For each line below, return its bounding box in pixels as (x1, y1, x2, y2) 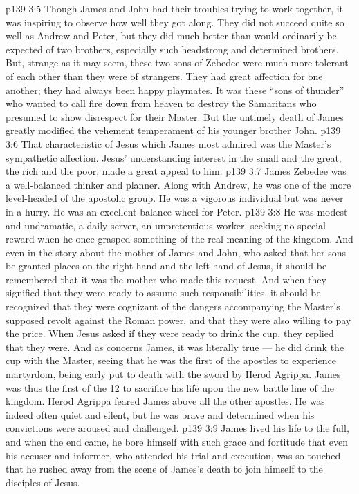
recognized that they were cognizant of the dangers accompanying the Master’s (6, 299, 340, 314)
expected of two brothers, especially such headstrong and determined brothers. (6, 41, 339, 56)
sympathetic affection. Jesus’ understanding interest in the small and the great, (6, 150, 342, 164)
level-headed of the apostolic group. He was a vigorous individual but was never (6, 191, 344, 205)
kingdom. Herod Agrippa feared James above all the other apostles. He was (6, 394, 325, 408)
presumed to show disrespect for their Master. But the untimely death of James (6, 109, 344, 124)
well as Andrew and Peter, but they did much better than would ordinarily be (6, 28, 337, 43)
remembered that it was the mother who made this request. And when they (6, 272, 326, 286)
